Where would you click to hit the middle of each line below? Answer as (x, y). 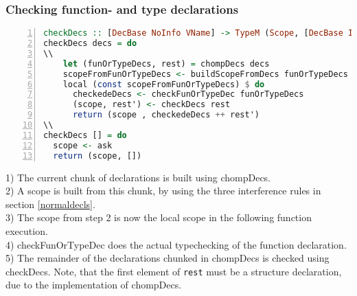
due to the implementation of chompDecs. (94, 285)
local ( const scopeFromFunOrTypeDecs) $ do (164, 84)
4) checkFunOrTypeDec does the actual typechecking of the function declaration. (176, 244)
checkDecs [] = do (85, 135)
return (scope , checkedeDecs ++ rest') (166, 115)
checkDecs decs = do (90, 44)
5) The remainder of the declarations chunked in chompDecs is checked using (168, 258)
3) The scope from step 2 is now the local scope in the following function (159, 217)
